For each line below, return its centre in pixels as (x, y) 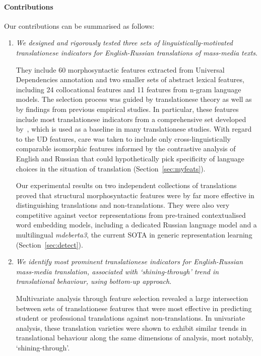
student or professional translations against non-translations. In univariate (130, 318)
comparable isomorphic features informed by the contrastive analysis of (126, 149)
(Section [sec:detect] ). (49, 244)
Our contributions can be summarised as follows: (79, 25)
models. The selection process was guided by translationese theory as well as (134, 99)
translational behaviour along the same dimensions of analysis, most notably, (135, 338)
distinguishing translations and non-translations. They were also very (123, 205)
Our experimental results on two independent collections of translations (126, 185)
